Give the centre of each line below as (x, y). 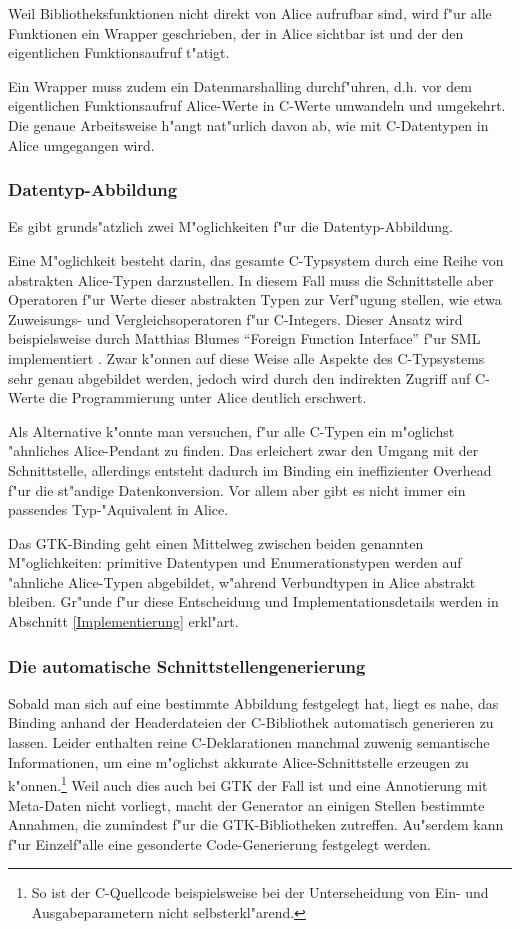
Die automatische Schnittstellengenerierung (187, 665)
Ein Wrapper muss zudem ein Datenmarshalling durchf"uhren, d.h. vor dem (240, 85)
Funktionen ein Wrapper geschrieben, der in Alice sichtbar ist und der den (236, 32)
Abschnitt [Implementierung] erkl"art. (123, 621)
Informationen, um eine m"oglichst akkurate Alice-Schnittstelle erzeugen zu (238, 761)
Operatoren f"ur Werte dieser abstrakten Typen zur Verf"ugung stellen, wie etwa (255, 299)
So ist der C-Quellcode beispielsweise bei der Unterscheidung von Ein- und (260, 892)
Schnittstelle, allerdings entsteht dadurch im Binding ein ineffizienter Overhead (250, 469)
